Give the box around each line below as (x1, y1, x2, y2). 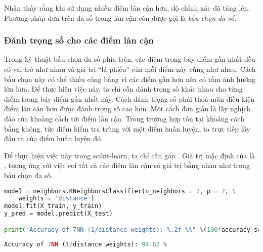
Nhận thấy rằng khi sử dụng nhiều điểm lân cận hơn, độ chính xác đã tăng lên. (4, 3, 250, 13)
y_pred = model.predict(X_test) (4, 210, 113, 218)
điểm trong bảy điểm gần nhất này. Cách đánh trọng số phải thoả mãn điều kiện (4, 93, 255, 104)
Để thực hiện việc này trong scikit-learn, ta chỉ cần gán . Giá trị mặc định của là (4, 150, 255, 160)
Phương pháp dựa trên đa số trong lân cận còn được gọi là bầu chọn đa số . (4, 12, 237, 23)
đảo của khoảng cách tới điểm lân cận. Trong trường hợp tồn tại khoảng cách (4, 113, 244, 123)
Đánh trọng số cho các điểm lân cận (4, 34, 154, 47)
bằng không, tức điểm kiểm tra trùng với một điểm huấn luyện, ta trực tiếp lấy (4, 123, 250, 134)
